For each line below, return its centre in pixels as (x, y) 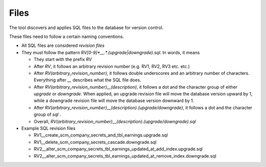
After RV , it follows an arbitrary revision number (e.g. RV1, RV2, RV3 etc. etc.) (112, 66)
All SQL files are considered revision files (63, 46)
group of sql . (47, 115)
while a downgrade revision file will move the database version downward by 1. (114, 100)
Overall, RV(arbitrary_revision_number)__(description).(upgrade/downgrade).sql (115, 121)
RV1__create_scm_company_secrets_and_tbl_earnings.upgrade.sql (101, 135)
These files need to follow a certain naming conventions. (66, 36)
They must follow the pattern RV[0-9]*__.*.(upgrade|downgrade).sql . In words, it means (111, 52)
